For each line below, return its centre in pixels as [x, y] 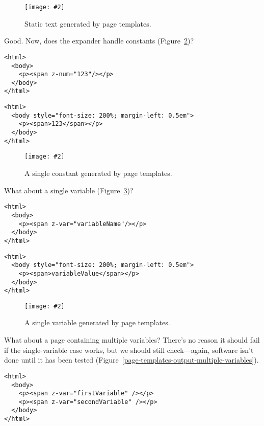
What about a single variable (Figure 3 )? [69, 190]
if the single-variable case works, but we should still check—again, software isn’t [129, 350]
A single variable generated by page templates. [97, 322]
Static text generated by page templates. [88, 23]
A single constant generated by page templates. [98, 173]
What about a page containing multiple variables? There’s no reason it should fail [132, 340]
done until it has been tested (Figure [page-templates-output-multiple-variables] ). [131, 360]
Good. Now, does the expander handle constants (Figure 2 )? [99, 41]
